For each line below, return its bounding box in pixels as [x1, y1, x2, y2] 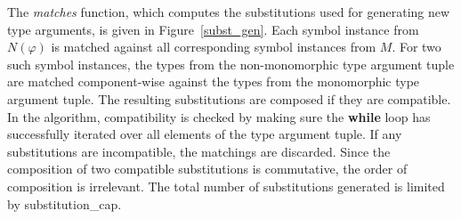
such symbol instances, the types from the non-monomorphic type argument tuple [7, 54, 455, 73]
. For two [392, 37, 441, 56]
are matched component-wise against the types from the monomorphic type [7, 72, 420, 91]
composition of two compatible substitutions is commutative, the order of [7, 159, 408, 178]
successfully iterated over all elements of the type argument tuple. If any [7, 125, 402, 143]
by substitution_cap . [7, 194, 122, 213]
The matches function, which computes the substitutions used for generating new [7, 3, 450, 20]
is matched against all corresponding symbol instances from [51, 37, 376, 56]
